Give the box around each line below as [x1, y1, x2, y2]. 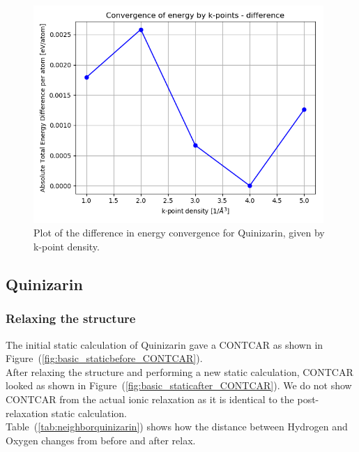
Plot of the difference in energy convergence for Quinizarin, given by [33, 225, 325, 240]
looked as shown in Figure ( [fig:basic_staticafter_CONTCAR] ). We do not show [6, 378, 352, 393]
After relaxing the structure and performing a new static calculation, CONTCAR [6, 364, 353, 379]
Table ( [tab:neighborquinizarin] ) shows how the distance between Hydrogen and [6, 419, 348, 434]
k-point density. [33, 239, 100, 253]
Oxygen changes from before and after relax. [6, 432, 196, 447]
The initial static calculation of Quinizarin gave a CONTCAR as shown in [6, 337, 323, 352]
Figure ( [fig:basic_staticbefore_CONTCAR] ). [6, 351, 203, 366]
